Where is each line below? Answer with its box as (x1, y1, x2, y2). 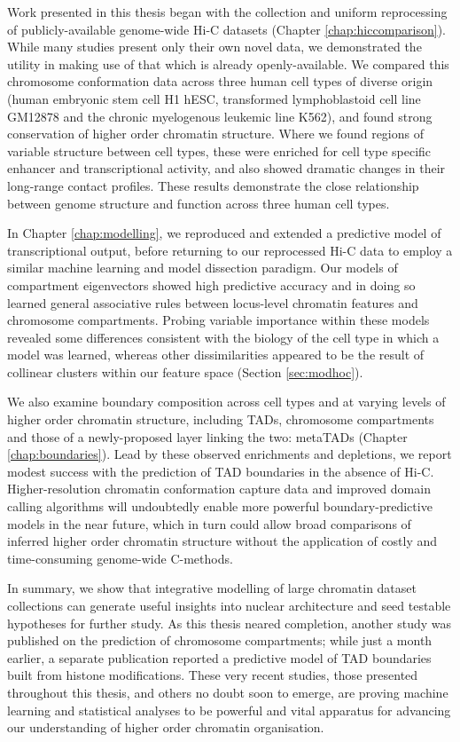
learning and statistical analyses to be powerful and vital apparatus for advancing (7, 700, 451, 719)
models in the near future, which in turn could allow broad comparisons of (7, 514, 411, 533)
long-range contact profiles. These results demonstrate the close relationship (7, 176, 419, 194)
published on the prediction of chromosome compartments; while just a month (7, 631, 433, 650)
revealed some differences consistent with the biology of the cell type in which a (7, 328, 440, 346)
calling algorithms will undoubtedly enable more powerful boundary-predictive (7, 497, 433, 516)
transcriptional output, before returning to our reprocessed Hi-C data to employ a (7, 241, 453, 259)
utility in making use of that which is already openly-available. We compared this (7, 54, 449, 73)
